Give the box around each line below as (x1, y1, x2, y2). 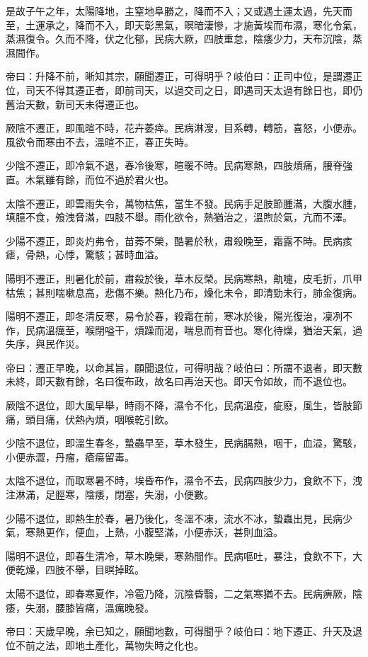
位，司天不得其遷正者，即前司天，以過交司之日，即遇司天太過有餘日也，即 (6, 82, 352, 97)
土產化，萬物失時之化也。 (84, 637, 204, 652)
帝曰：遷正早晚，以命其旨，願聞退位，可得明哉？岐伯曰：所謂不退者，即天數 (6, 360, 362, 375)
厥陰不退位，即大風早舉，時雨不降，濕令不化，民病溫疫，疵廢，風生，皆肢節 (6, 398, 362, 413)
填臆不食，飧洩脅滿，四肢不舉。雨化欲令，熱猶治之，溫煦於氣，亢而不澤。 (6, 210, 352, 224)
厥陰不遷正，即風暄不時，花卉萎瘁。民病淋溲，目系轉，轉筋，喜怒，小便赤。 (6, 120, 362, 135)
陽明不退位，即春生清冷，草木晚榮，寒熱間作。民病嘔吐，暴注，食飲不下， (6, 548, 352, 563)
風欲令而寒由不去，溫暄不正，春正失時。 (6, 134, 194, 149)
